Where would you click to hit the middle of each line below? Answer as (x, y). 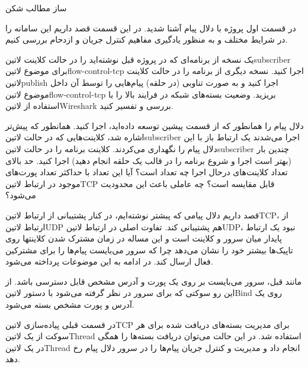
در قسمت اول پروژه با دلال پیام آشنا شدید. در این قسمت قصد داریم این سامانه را (151, 28)
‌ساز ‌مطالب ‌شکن (36, 8)
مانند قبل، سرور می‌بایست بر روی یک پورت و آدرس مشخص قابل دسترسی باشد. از (154, 281)
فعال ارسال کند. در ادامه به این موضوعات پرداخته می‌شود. (109, 261)
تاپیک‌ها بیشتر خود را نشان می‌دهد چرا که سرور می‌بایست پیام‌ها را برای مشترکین (149, 250)
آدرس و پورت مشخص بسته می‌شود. (70, 305)
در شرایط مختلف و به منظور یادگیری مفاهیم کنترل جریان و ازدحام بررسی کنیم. (147, 39)
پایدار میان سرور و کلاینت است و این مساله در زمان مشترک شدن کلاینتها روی (144, 238)
